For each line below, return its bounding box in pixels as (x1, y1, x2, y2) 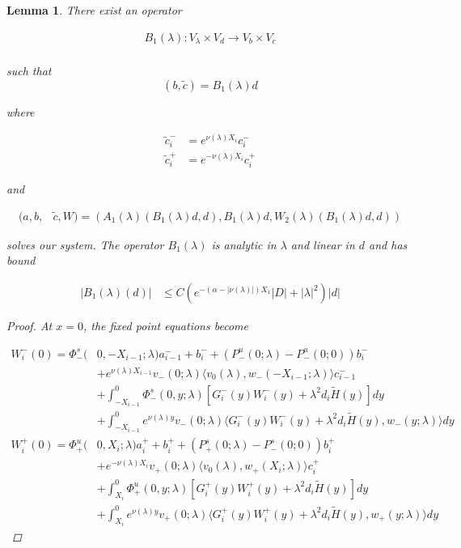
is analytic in (211, 236, 277, 253)
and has (369, 236, 408, 253)
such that (6, 62, 52, 79)
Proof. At (6, 317, 53, 334)
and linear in (290, 236, 355, 253)
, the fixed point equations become (82, 317, 248, 334)
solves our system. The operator (6, 236, 164, 253)
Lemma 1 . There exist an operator (6, 2, 182, 18)
